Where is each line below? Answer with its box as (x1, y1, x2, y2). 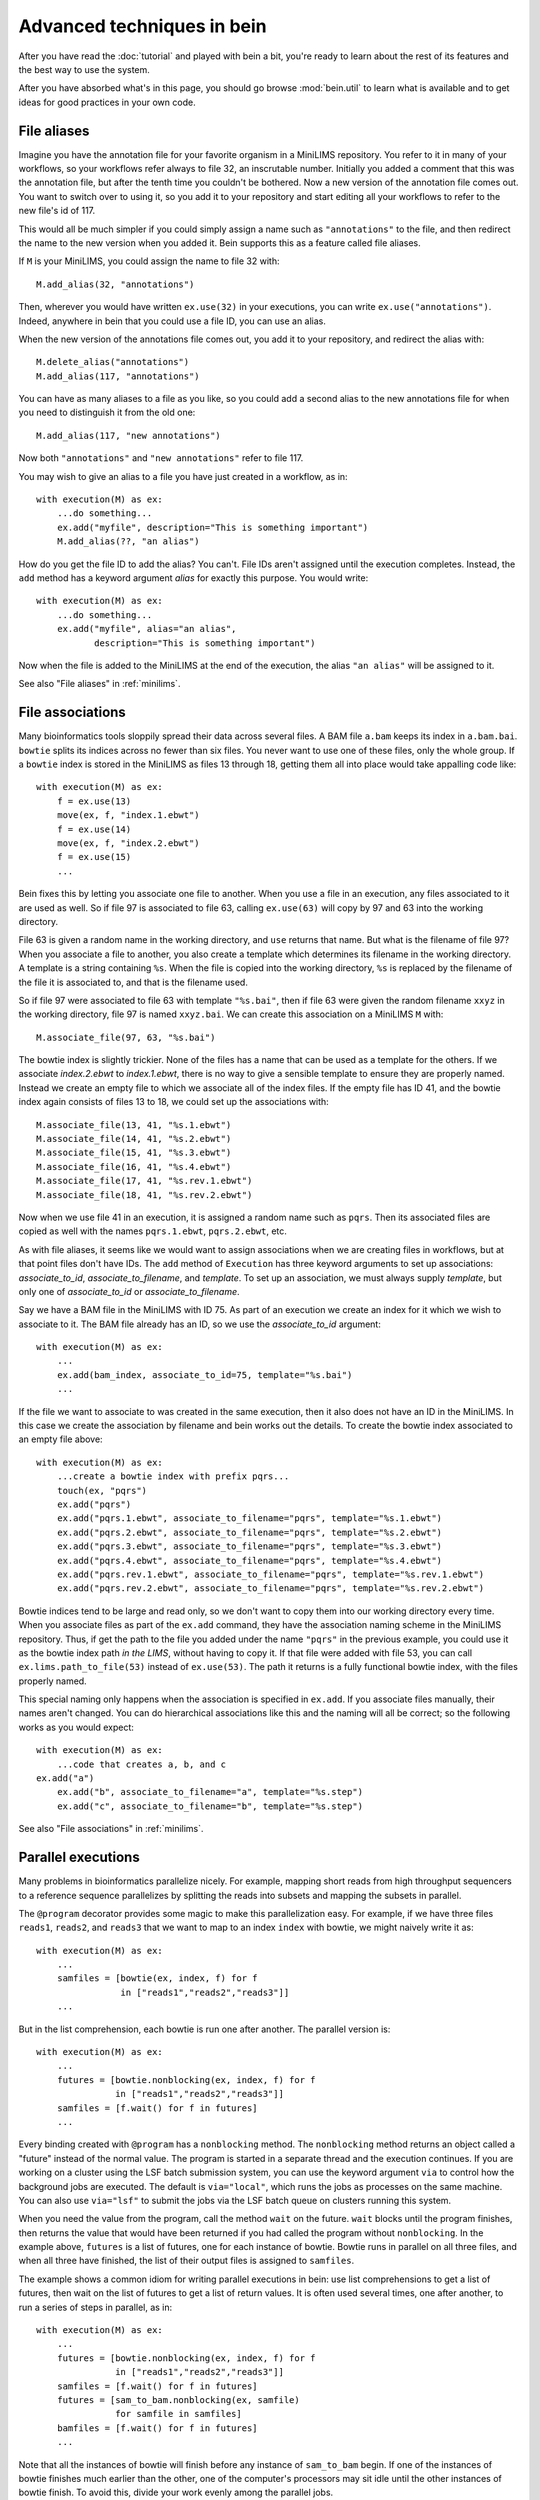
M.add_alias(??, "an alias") (56, 536, 200, 547)
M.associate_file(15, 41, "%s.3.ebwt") (36, 1147, 232, 1159)
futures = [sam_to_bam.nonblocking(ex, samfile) (56, 2395, 300, 2405)
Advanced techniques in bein (18, 15, 267, 37)
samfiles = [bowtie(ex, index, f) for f (56, 1973, 259, 1984)
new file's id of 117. (18, 205, 96, 217)
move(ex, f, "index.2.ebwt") (56, 837, 200, 849)
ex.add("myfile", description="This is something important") (56, 521, 369, 533)
